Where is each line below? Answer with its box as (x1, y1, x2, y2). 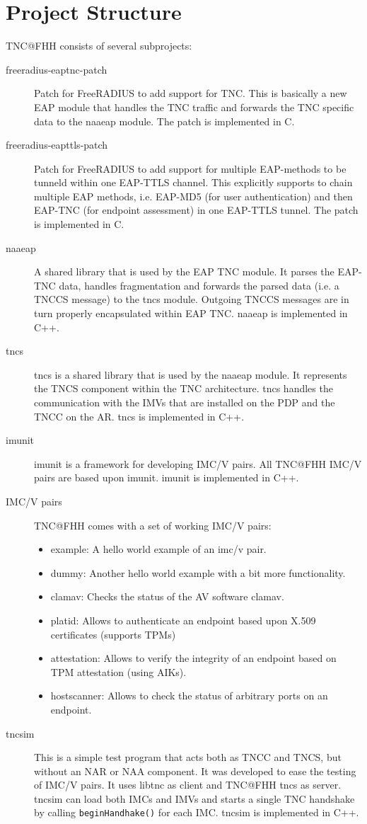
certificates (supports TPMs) (50, 626, 176, 641)
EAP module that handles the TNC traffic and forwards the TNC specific (34, 99, 354, 114)
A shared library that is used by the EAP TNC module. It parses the (34, 264, 334, 279)
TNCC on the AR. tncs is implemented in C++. (34, 408, 245, 423)
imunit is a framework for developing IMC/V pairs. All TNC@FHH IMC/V (34, 456, 362, 471)
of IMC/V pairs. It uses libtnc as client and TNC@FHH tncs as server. (34, 777, 342, 792)
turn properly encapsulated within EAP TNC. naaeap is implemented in (34, 306, 348, 321)
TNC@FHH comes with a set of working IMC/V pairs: (34, 517, 272, 532)
